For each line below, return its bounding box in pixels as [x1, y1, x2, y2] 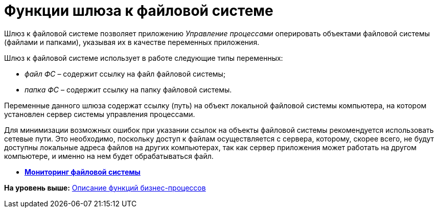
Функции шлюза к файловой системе [4, 2, 273, 19]
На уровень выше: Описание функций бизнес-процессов [4, 183, 206, 192]
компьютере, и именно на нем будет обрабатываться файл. [4, 151, 214, 160]
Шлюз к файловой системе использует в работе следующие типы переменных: [4, 53, 283, 62]
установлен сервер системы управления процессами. [4, 109, 195, 119]
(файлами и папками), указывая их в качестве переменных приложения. [4, 37, 260, 46]
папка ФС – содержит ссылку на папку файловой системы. [25, 85, 232, 94]
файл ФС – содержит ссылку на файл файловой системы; [25, 69, 226, 78]
